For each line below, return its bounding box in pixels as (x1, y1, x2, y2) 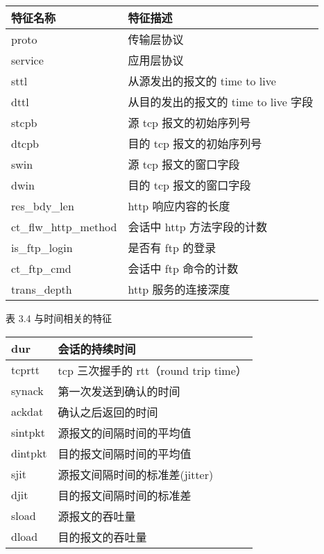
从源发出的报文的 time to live (128, 73, 276, 89)
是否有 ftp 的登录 (128, 240, 216, 255)
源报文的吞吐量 (58, 507, 136, 524)
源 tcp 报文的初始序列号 (128, 115, 251, 131)
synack (11, 383, 44, 399)
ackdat (11, 403, 44, 420)
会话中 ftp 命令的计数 (128, 260, 239, 276)
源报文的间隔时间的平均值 (58, 424, 191, 441)
